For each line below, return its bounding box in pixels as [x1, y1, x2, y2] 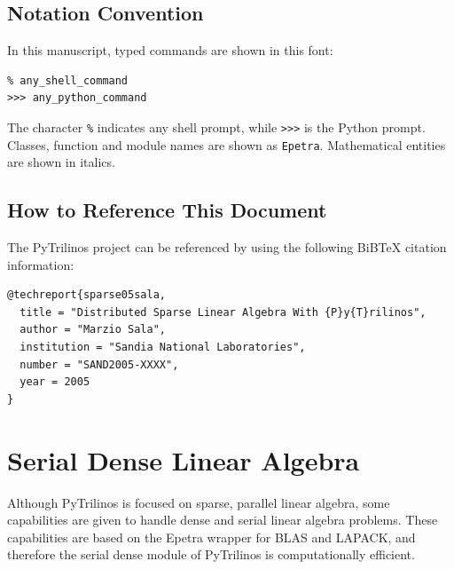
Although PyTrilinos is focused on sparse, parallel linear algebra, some [7, 493, 390, 511]
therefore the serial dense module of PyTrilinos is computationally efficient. [7, 545, 415, 564]
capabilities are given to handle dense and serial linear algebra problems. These [7, 510, 438, 529]
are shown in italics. [7, 153, 115, 171]
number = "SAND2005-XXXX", [20, 358, 179, 371]
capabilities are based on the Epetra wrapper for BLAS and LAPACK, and [7, 527, 416, 546]
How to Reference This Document [7, 196, 327, 224]
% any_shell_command [7, 74, 129, 87]
